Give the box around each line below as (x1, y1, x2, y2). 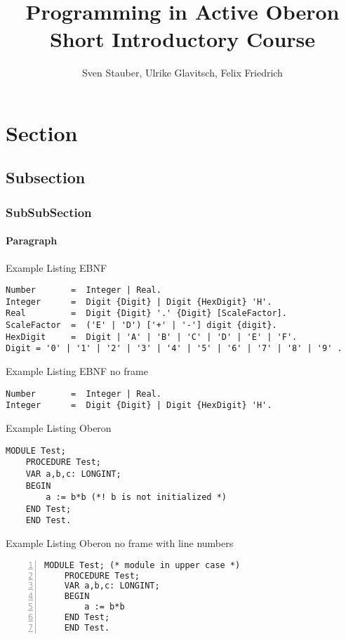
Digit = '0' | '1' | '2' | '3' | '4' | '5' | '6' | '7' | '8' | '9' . (6, 343, 342, 354)
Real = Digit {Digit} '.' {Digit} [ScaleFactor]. (6, 308, 287, 319)
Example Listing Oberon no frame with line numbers (6, 536, 234, 551)
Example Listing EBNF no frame (6, 364, 148, 378)
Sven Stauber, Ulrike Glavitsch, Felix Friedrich (82, 65, 283, 80)
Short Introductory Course (49, 25, 316, 53)
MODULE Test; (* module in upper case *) (44, 560, 241, 570)
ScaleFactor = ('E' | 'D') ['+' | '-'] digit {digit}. (6, 320, 277, 331)
